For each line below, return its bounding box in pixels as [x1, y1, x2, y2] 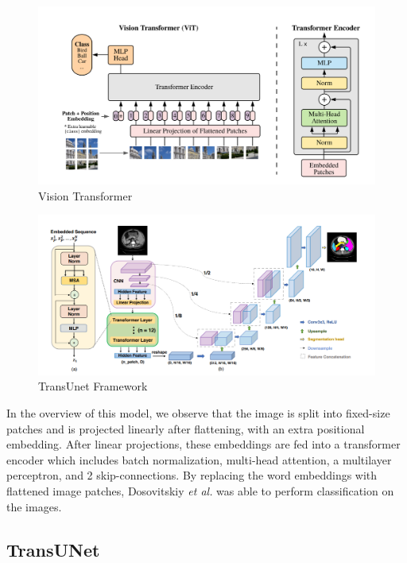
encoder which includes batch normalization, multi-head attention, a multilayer [6, 451, 392, 468]
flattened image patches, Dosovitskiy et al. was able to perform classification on [6, 482, 394, 499]
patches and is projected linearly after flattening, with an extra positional [6, 420, 365, 437]
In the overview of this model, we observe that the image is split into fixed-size [6, 405, 390, 421]
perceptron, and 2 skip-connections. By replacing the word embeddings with [6, 467, 378, 483]
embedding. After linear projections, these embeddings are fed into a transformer [6, 436, 401, 452]
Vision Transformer [38, 187, 133, 204]
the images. [6, 498, 62, 514]
